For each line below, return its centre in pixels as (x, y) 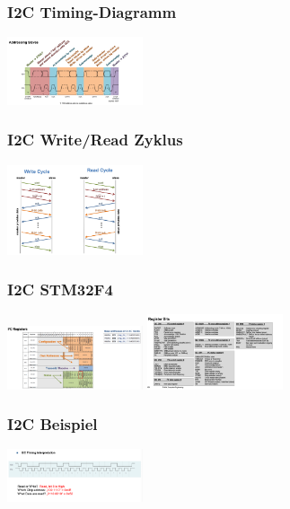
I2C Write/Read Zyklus (95, 140)
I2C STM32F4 (60, 290)
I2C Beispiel (53, 424)
